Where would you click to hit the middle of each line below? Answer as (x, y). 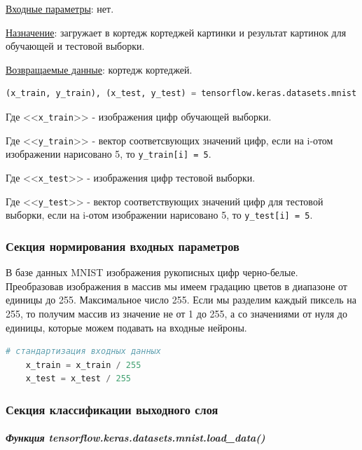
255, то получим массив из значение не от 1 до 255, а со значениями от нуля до (176, 313)
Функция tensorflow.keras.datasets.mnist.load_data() (135, 438)
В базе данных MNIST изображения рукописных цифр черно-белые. (152, 272)
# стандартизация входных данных (83, 352)
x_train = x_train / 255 (83, 365)
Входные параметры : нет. (60, 8)
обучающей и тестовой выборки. (75, 46)
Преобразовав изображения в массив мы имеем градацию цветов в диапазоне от (176, 286)
